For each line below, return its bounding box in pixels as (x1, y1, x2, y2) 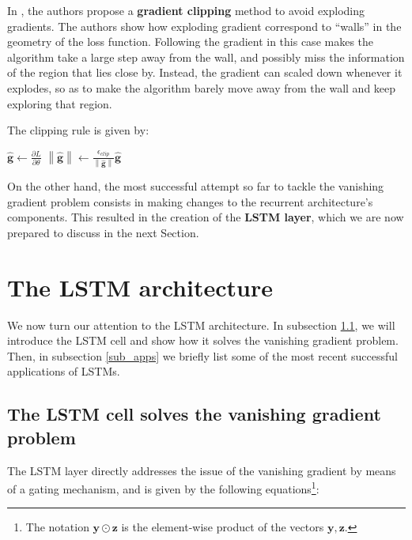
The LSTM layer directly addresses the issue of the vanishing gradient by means (7, 462, 396, 478)
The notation (25, 519, 89, 535)
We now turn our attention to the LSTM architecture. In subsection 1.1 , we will (7, 316, 395, 333)
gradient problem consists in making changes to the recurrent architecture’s (7, 193, 373, 210)
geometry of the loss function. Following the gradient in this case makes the (7, 33, 374, 50)
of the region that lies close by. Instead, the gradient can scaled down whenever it (7, 64, 403, 81)
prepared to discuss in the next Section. (7, 224, 199, 240)
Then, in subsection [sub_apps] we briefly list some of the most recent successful (7, 347, 398, 364)
